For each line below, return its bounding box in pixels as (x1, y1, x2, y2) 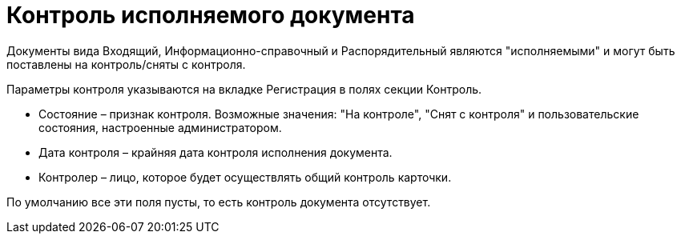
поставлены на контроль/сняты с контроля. (6, 57, 246, 71)
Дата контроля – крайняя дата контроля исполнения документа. (38, 145, 393, 159)
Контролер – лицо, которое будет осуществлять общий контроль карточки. (38, 170, 452, 184)
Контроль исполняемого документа (6, 2, 415, 29)
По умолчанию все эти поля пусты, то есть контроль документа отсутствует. (6, 194, 431, 209)
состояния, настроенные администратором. (38, 120, 282, 134)
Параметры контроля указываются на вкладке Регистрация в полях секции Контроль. (6, 82, 482, 96)
